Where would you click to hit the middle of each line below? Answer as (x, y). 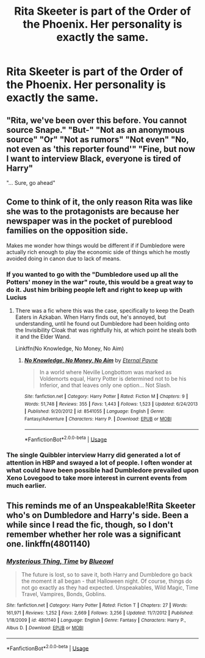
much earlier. (27, 486)
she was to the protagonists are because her (93, 211)
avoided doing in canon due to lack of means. (64, 258)
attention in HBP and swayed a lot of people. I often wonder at (99, 463)
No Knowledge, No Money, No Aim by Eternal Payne (91, 361)
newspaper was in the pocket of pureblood (89, 221)
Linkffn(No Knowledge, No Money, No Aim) (69, 349)
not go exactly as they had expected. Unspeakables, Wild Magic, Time (110, 588)
